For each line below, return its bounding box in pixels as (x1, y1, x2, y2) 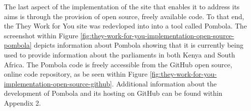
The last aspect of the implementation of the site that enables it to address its (4, 1, 240, 11)
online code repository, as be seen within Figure (4, 69, 148, 79)
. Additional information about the (112, 78, 217, 88)
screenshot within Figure (4, 30, 78, 40)
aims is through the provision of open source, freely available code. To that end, (4, 11, 244, 21)
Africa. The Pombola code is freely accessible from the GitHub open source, (4, 59, 232, 69)
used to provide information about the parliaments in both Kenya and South (4, 49, 235, 59)
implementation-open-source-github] (4, 78, 112, 88)
